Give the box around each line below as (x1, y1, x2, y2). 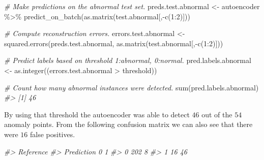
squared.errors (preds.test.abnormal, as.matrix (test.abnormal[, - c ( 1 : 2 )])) (4, 38, 223, 48)
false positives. (30, 129, 75, 139)
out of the (201, 109, 232, 119)
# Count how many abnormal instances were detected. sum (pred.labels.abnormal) (4, 82, 259, 92)
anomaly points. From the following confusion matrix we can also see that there (4, 119, 253, 130)
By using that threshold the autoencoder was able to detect (4, 109, 190, 119)
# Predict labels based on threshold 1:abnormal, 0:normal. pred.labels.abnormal (4, 55, 251, 66)
